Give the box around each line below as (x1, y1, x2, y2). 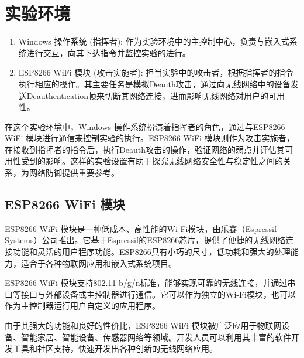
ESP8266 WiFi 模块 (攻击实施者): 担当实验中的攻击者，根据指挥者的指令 (18, 66, 293, 79)
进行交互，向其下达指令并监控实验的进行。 (26, 46, 191, 59)
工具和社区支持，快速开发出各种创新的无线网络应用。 (12, 342, 217, 354)
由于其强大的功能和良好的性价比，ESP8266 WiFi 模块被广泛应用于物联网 (5, 319, 282, 332)
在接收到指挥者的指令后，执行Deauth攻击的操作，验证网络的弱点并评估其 (5, 143, 285, 155)
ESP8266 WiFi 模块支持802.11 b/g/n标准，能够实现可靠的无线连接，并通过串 (5, 277, 296, 289)
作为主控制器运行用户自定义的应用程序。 (5, 299, 160, 312)
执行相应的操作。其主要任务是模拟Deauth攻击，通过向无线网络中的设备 (18, 77, 291, 90)
